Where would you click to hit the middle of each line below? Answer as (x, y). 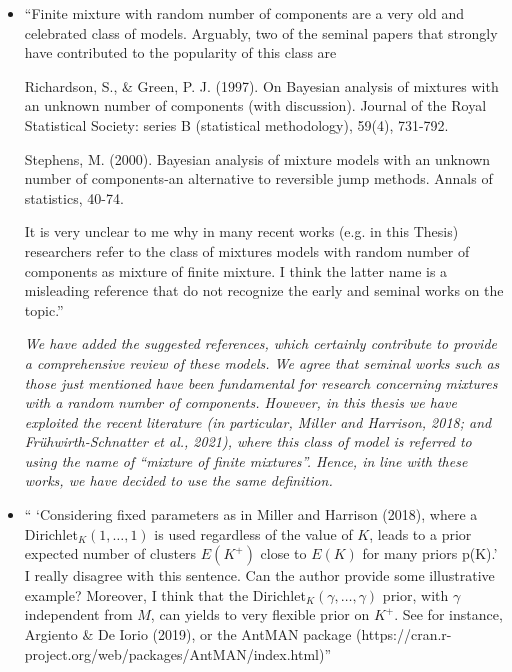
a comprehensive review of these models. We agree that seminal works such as (262, 362)
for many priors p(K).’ (430, 553)
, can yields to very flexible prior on (260, 614)
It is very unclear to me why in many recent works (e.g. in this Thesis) (241, 231)
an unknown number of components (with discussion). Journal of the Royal (255, 105)
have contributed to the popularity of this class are (180, 52)
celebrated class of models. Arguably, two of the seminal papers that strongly (261, 32)
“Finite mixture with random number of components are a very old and (244, 13)
